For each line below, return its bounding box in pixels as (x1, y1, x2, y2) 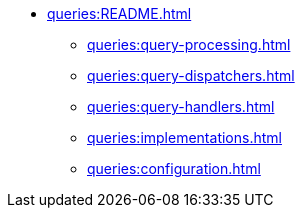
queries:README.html (47, 5, 192, 22)
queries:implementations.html (87, 129, 282, 146)
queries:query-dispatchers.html (87, 67, 295, 84)
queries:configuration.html (87, 160, 261, 177)
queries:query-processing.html (87, 36, 291, 53)
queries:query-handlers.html (87, 98, 275, 115)
